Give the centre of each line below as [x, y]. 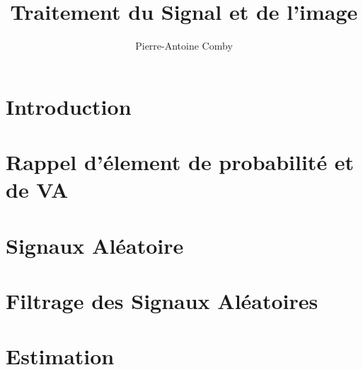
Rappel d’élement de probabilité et [180, 162]
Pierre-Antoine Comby [184, 46]
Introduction [69, 106]
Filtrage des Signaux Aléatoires [162, 301]
